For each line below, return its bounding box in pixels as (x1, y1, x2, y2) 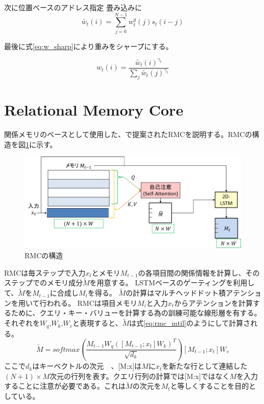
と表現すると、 (73, 318, 123, 328)
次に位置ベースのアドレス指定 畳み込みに (4, 2, 142, 12)
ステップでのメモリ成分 (4, 277, 83, 288)
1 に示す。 (26, 139, 57, 149)
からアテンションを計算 (174, 297, 253, 308)
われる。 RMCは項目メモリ (46, 297, 137, 308)
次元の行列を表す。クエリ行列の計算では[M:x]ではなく (50, 370, 230, 381)
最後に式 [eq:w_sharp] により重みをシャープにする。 (4, 40, 173, 51)
